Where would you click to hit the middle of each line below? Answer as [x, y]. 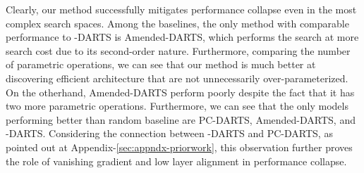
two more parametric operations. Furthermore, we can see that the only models [177, 106]
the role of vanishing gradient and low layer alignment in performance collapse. [176, 161]
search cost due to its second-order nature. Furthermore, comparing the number [178, 50]
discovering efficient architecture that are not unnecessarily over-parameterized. [177, 78]
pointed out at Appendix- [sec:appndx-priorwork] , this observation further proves [179, 147]
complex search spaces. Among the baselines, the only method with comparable [177, 23]
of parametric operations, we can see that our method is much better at [161, 64]
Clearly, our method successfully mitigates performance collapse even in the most [181, 9]
